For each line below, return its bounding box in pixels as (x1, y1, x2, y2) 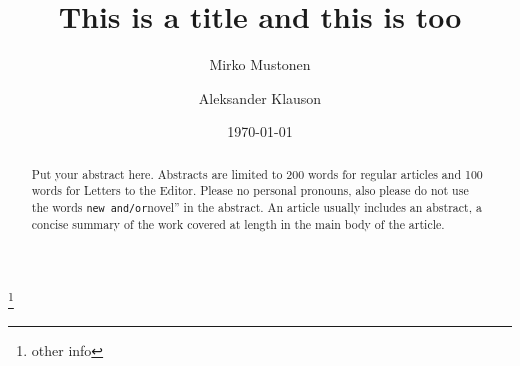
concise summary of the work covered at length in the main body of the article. (31, 216, 445, 233)
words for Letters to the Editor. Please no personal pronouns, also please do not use (31, 182, 469, 199)
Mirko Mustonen (209, 54, 311, 75)
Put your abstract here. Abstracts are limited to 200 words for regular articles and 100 (31, 165, 483, 182)
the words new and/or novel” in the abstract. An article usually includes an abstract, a (31, 199, 482, 216)
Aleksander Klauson (198, 87, 322, 108)
